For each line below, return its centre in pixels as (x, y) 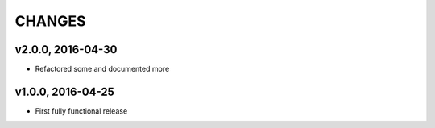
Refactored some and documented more (102, 69)
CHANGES (50, 21)
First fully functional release (81, 111)
